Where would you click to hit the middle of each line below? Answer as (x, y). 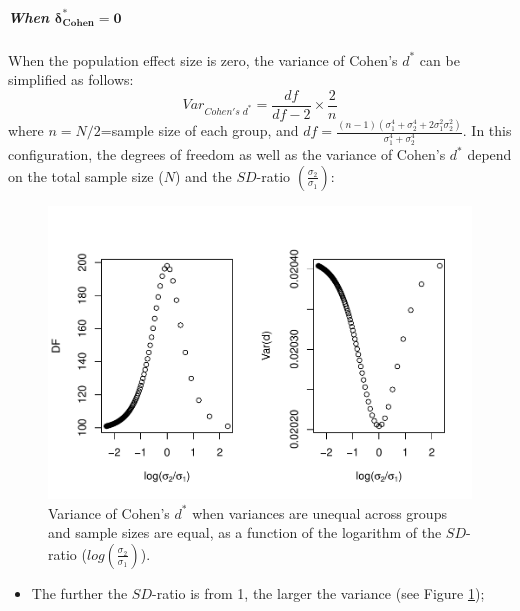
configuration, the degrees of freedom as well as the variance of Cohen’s (227, 154)
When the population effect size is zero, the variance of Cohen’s (203, 59)
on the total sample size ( (86, 175)
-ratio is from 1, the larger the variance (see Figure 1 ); (318, 592)
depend (489, 154)
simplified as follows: (71, 79)
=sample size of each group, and (199, 130)
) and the (203, 175)
